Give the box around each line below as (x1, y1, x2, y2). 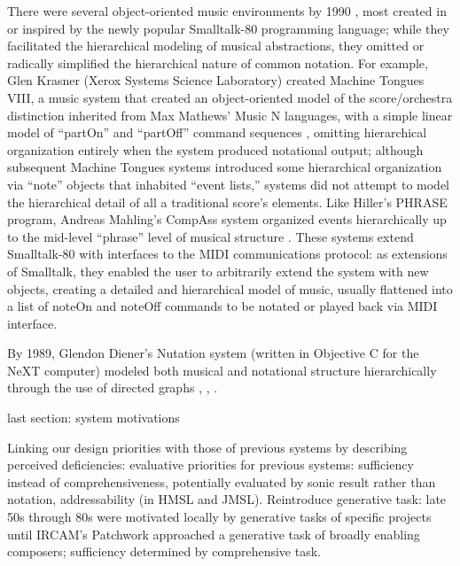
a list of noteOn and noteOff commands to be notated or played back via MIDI (7, 297, 438, 315)
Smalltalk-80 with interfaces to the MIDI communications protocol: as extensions (7, 244, 448, 263)
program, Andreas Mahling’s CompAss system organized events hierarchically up (7, 210, 447, 229)
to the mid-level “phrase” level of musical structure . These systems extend (7, 227, 414, 245)
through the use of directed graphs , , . (7, 378, 218, 397)
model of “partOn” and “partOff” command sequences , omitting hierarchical (7, 123, 427, 142)
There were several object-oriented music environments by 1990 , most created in (7, 2, 447, 19)
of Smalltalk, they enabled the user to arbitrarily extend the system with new (7, 261, 429, 280)
